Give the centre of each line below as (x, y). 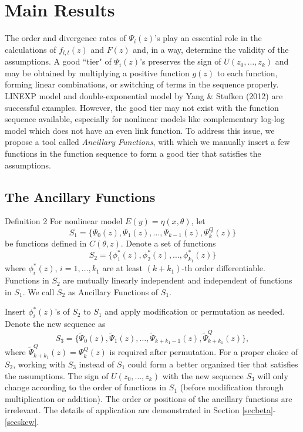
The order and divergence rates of (65, 38)
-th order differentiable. (223, 268)
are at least (122, 268)
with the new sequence (203, 375)
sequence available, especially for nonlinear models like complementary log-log (145, 119)
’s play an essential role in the (208, 38)
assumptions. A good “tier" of (58, 61)
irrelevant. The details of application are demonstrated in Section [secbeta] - (140, 410)
